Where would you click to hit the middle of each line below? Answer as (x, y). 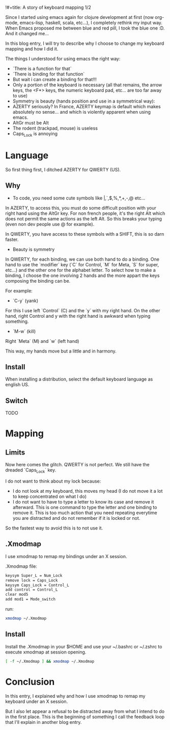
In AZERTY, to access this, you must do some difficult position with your (81, 208)
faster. (12, 239)
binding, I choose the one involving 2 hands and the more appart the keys (82, 275)
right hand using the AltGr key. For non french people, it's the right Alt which (85, 213)
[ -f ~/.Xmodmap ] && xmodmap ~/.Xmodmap (50, 661)
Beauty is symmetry (34, 249)
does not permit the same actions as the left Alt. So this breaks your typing (83, 218)
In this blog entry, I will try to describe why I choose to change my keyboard (85, 43)
